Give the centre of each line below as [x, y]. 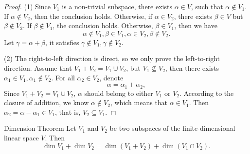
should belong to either [119, 93]
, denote [111, 77]
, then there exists [192, 68]
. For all [63, 77]
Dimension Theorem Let [40, 128]
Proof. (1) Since [27, 6]
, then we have [196, 25]
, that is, [68, 112]
